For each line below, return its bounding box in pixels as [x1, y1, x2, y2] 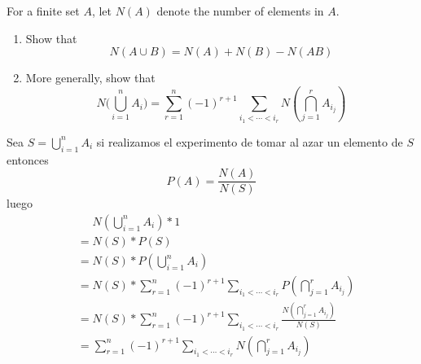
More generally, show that [25, 69, 156, 86]
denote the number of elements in [156, 2, 324, 19]
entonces [7, 151, 49, 168]
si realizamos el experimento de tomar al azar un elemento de [96, 133, 403, 150]
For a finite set [7, 2, 80, 19]
